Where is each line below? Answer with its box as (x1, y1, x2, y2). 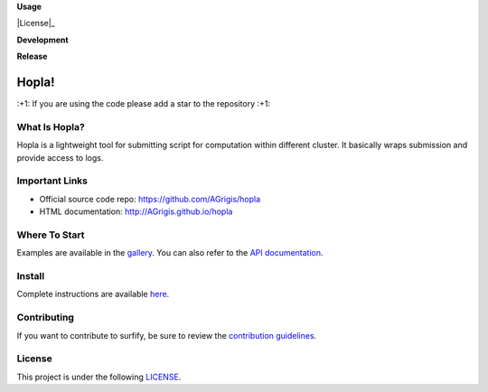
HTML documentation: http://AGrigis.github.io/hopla (39, 206, 233, 217)
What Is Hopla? (16, 120, 85, 133)
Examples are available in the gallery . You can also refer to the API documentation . (16, 247, 324, 258)
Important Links (16, 174, 88, 187)
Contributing (16, 312, 74, 324)
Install (16, 270, 45, 283)
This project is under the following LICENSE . (16, 371, 182, 382)
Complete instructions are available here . (16, 289, 170, 300)
